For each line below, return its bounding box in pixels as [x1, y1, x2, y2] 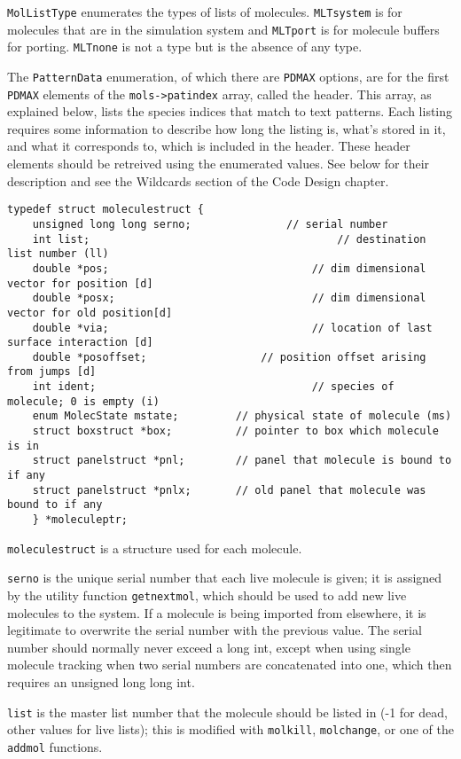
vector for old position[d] [7, 306, 173, 319]
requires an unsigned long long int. [7, 673, 195, 692]
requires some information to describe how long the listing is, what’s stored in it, [7, 119, 446, 137]
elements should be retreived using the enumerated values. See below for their [7, 154, 430, 173]
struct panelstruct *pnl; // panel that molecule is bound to [32, 454, 452, 467]
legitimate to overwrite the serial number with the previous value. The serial [7, 621, 422, 639]
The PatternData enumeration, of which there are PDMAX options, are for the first [7, 67, 449, 85]
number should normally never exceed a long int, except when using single [7, 638, 410, 656]
